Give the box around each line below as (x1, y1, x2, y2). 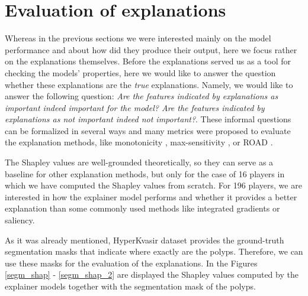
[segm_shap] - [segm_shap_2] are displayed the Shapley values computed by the (5, 268, 299, 281)
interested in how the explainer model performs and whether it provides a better (5, 190, 297, 203)
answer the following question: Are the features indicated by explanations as (5, 90, 278, 102)
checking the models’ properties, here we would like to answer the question (5, 66, 276, 79)
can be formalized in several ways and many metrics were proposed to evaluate (5, 124, 291, 136)
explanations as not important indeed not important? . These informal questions (5, 113, 291, 125)
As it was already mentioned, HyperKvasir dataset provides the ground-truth (5, 233, 284, 246)
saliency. (5, 214, 35, 226)
